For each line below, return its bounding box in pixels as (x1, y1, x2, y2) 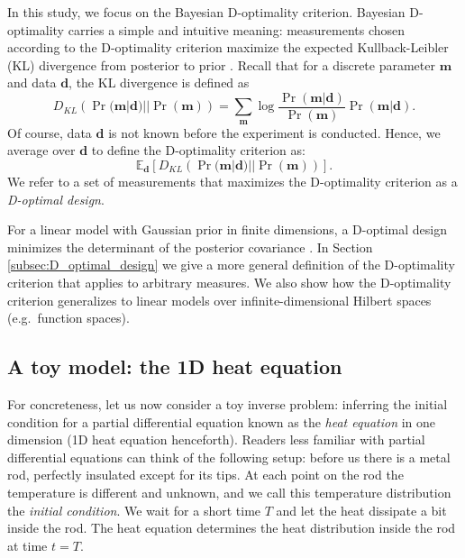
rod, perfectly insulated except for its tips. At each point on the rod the (7, 465, 404, 484)
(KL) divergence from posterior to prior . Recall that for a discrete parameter (7, 55, 435, 74)
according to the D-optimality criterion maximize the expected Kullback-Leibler (7, 38, 449, 57)
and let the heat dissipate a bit (276, 500, 447, 519)
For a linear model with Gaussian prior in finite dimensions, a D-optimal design (7, 220, 447, 239)
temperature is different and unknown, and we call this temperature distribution (7, 482, 451, 501)
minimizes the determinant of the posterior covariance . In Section (7, 237, 373, 256)
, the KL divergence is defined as (68, 73, 250, 92)
